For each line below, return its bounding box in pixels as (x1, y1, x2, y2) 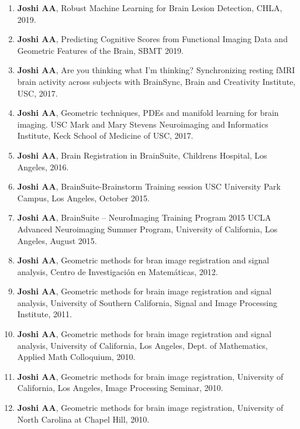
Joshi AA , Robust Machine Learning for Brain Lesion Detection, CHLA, (17, 2, 282, 13)
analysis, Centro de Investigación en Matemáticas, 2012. (17, 265, 218, 277)
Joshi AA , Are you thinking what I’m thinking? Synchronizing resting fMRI (17, 64, 295, 76)
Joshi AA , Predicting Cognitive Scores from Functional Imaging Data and (17, 33, 288, 45)
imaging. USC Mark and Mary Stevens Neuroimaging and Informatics (17, 118, 268, 130)
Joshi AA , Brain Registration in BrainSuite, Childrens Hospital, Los (17, 149, 267, 161)
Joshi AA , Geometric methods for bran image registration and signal (17, 254, 270, 266)
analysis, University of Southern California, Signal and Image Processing (17, 296, 277, 308)
